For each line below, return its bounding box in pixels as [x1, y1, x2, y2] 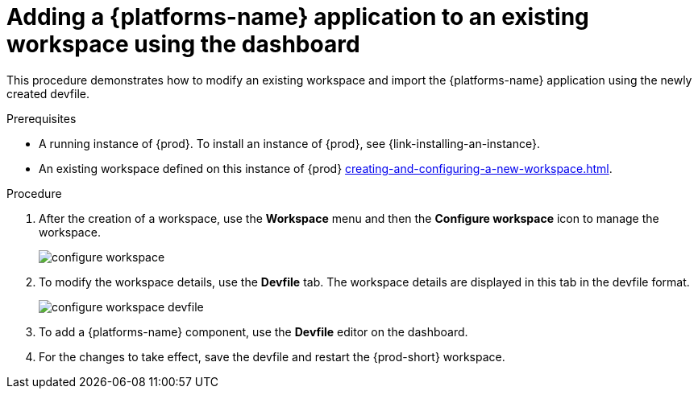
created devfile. [6, 86, 90, 101]
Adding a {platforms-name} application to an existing [6, 3, 589, 31]
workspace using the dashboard [6, 31, 360, 58]
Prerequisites [6, 111, 77, 125]
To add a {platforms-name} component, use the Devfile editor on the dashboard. [39, 324, 468, 339]
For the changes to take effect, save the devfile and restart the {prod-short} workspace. [39, 349, 505, 364]
